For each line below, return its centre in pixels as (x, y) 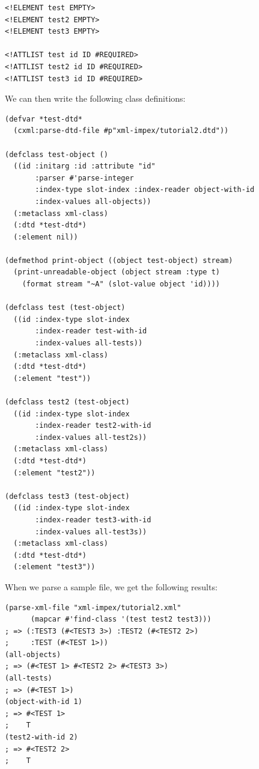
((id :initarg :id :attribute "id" (84, 166)
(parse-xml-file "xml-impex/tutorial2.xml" (93, 607)
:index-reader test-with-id (91, 331)
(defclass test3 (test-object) (67, 496)
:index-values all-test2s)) (91, 437)
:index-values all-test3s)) (91, 532)
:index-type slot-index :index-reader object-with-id (145, 190)
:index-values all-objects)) (93, 201)
